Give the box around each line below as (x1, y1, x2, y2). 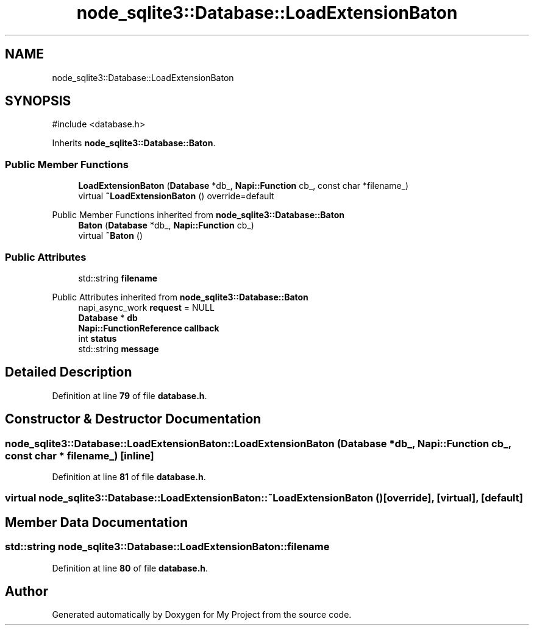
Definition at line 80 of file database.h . (52, 562, 208, 573)
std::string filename (78, 272, 158, 283)
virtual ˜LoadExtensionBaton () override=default (78, 191, 274, 202)
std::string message (78, 343, 159, 354)
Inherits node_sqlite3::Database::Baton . (52, 138, 216, 149)
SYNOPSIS (5, 93, 71, 109)
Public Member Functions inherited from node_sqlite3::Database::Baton (52, 210, 345, 221)
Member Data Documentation (5, 514, 188, 530)
